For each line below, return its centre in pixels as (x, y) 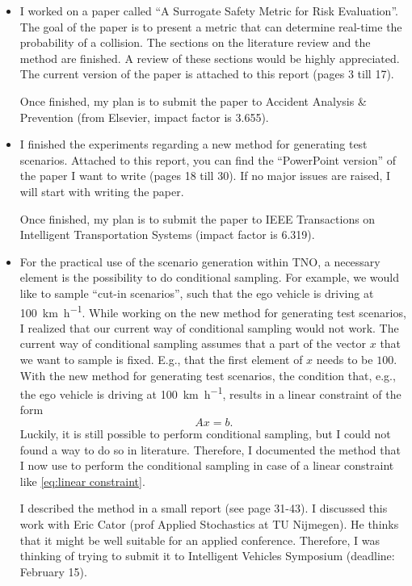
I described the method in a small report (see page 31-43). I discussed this (204, 508)
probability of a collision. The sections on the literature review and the (195, 42)
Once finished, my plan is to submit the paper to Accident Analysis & (193, 100)
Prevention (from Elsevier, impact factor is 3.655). (144, 117)
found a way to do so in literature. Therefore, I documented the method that (210, 449)
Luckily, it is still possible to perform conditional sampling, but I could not (205, 433)
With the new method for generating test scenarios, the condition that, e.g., (208, 375)
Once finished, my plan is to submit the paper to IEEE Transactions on (198, 218)
